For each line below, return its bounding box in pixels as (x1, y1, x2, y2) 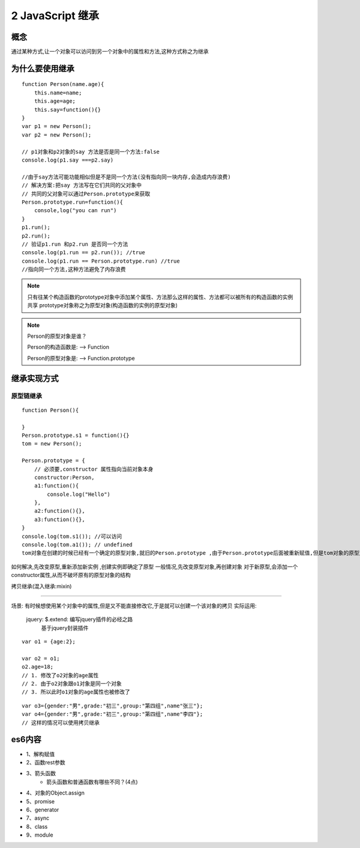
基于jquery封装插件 (41, 624, 89, 631)
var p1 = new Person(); (22, 123, 92, 130)
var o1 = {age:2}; (22, 638, 76, 645)
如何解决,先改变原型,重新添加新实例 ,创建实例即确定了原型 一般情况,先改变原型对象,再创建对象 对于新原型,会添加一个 (11, 563, 298, 570)
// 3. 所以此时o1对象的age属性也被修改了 (22, 689, 130, 695)
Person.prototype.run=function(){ (22, 198, 123, 206)
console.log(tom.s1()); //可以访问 (22, 532, 122, 540)
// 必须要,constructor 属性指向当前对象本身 (34, 466, 154, 472)
